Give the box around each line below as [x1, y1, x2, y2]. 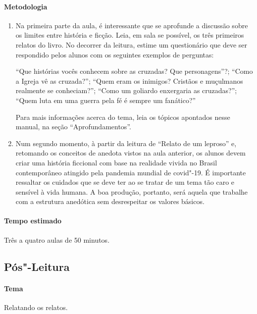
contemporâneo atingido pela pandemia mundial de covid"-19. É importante [15, 167, 246, 177]
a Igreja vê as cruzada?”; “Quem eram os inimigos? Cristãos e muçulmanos [15, 75, 243, 86]
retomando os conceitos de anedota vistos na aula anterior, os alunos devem [15, 148, 246, 158]
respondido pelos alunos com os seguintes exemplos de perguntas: [15, 49, 214, 59]
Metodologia [4, 1, 48, 11]
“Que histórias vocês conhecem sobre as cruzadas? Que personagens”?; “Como [15, 66, 253, 76]
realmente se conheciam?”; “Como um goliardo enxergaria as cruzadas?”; [15, 85, 237, 96]
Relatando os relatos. [4, 302, 68, 312]
